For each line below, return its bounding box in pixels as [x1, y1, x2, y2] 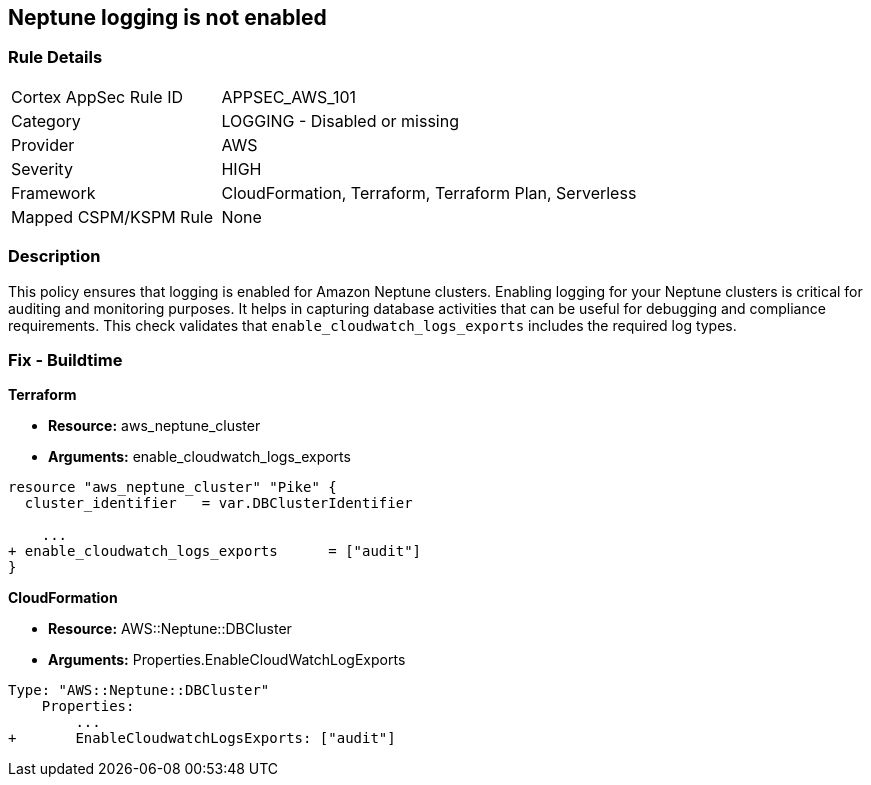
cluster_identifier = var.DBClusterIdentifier [24, 495, 413, 512]
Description [8, 246, 101, 267]
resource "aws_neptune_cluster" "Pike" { [8, 479, 337, 496]
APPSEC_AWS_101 [221, 86, 356, 107]
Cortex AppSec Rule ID [11, 86, 184, 107]
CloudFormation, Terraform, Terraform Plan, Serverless [221, 182, 637, 203]
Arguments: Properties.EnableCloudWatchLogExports [48, 651, 406, 669]
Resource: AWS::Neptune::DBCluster [48, 620, 292, 638]
